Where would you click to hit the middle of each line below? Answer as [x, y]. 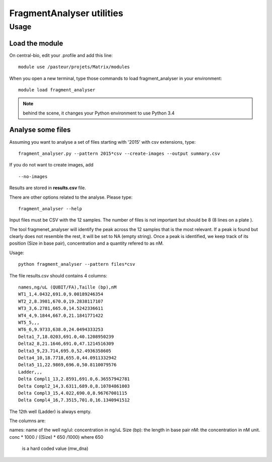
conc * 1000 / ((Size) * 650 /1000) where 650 [56, 437]
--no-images [33, 176]
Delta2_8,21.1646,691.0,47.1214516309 [66, 344]
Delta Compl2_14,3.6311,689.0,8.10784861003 [74, 386]
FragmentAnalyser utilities [66, 13]
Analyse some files [40, 130]
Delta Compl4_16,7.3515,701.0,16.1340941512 [74, 400]
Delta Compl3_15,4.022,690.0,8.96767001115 [73, 393]
